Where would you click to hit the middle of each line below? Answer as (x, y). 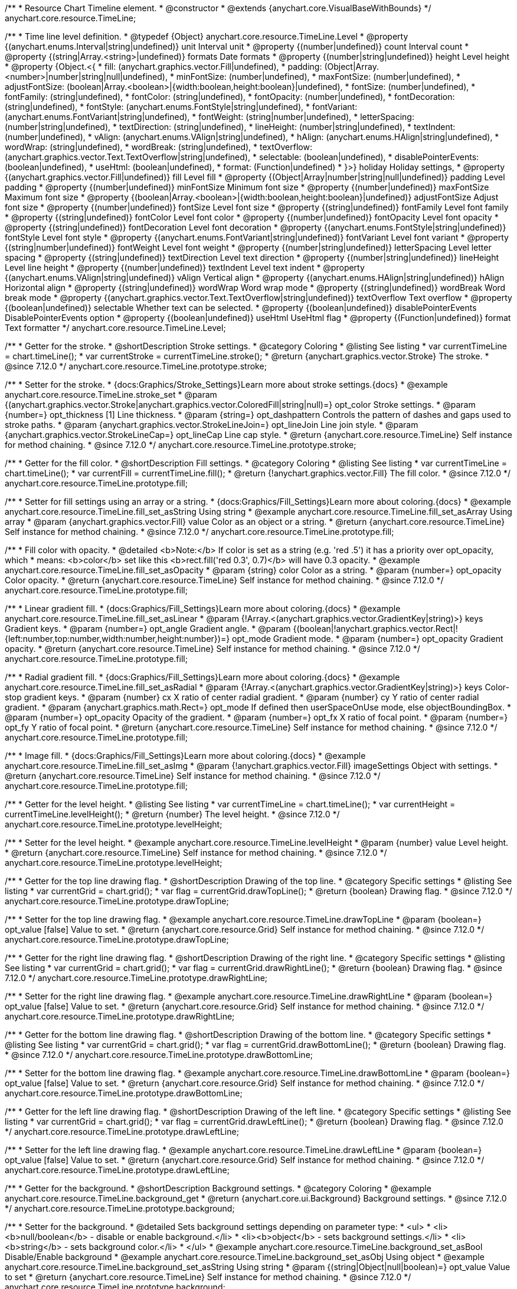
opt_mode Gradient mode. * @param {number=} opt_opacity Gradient (368, 639)
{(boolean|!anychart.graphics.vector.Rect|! (375, 629)
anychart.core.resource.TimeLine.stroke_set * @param (111, 395)
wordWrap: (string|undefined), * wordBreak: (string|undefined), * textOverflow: (158, 147)
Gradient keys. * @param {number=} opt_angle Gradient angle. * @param (148, 629)
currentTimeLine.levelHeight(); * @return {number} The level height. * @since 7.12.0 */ (172, 814)
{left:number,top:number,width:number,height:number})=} (117, 639)
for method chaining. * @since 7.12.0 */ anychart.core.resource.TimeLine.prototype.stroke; (181, 445)
